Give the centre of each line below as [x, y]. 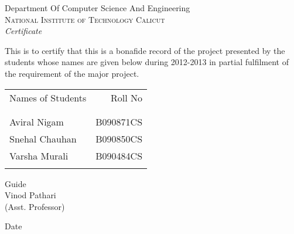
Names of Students [48, 97]
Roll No [127, 97]
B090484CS [119, 155]
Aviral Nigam [37, 121]
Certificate [23, 31]
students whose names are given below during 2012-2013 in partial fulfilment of [147, 62]
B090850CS [119, 138]
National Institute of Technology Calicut [85, 19]
